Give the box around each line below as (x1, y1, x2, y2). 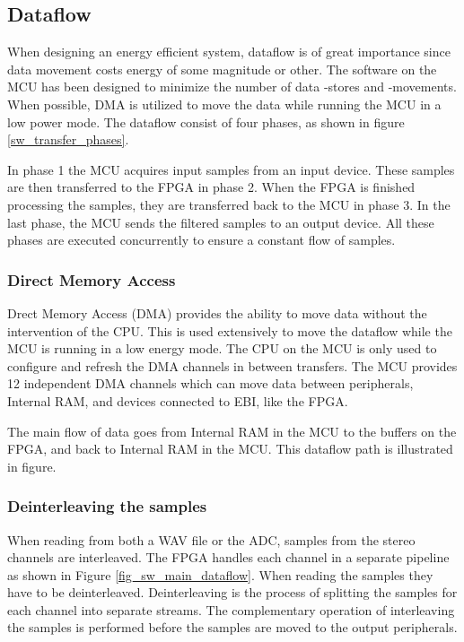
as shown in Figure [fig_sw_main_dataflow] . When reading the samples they (7, 565, 433, 584)
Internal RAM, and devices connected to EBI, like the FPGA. (7, 391, 348, 410)
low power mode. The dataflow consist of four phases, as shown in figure (7, 112, 405, 131)
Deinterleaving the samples (7, 495, 207, 517)
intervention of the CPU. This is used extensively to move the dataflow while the (7, 321, 452, 340)
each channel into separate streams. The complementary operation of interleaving (7, 600, 455, 619)
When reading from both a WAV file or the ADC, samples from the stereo (7, 530, 416, 549)
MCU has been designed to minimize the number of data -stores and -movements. (7, 77, 457, 96)
